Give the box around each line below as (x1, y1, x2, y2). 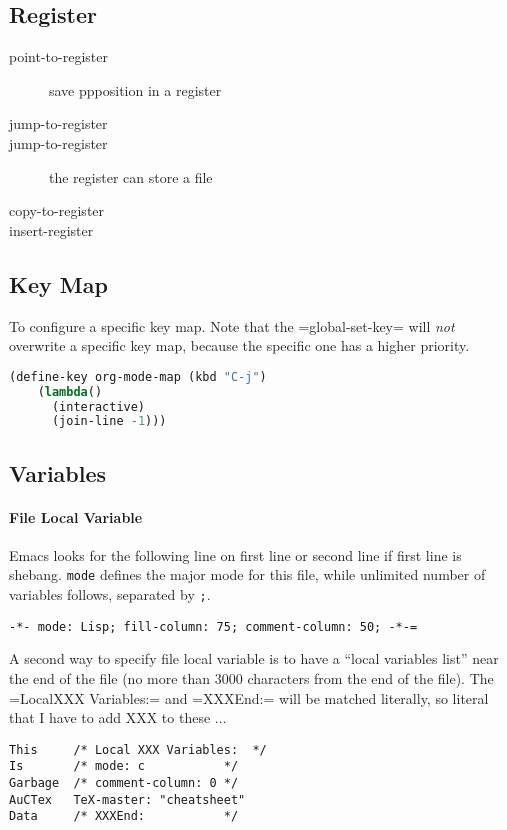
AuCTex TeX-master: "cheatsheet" (9, 792, 246, 807)
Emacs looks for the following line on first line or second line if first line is (9, 544, 462, 565)
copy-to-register (9, 200, 105, 221)
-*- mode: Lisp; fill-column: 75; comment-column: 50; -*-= (9, 619, 418, 634)
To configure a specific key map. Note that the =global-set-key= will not (9, 315, 455, 336)
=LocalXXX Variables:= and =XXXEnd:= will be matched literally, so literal (9, 687, 489, 708)
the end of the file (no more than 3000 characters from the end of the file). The (9, 667, 494, 688)
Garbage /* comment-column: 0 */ (9, 776, 239, 791)
